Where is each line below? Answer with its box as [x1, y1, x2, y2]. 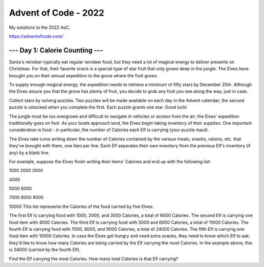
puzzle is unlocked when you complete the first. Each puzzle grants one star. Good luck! [9, 104, 187, 110]
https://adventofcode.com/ [9, 33, 64, 39]
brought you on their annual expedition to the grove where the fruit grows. [9, 72, 158, 78]
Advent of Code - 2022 [9, 7, 105, 18]
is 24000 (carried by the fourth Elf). [9, 247, 81, 253]
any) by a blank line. [9, 150, 50, 156]
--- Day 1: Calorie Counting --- [9, 46, 103, 54]
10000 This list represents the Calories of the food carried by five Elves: [9, 203, 154, 209]
